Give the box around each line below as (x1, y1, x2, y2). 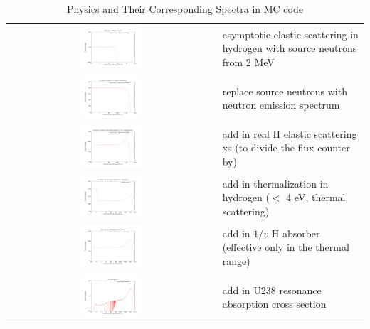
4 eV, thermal (286, 190, 346, 205)
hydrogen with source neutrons (222, 41, 357, 55)
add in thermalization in (222, 176, 329, 190)
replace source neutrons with (222, 83, 347, 98)
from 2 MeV (222, 55, 275, 69)
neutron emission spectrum (222, 97, 340, 112)
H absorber (271, 225, 320, 240)
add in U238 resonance (222, 282, 322, 297)
